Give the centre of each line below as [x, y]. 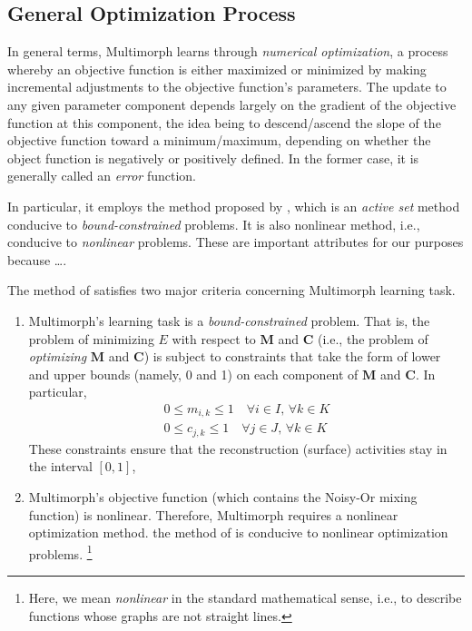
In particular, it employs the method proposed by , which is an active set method [234, 206]
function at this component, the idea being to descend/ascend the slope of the [224, 122]
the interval [60, 466]
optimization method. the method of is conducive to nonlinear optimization [238, 532]
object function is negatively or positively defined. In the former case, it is [213, 158]
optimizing [58, 356]
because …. [37, 259]
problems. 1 [60, 552]
